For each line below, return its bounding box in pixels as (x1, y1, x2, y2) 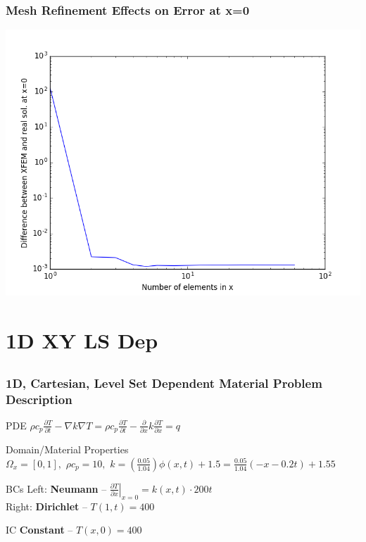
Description (6, 390, 72, 408)
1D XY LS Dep (6, 326, 158, 354)
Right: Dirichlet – (6, 498, 87, 513)
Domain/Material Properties (6, 442, 129, 457)
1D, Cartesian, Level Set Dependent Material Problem (6, 374, 322, 391)
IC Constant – (6, 522, 73, 537)
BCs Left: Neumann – (6, 481, 107, 496)
